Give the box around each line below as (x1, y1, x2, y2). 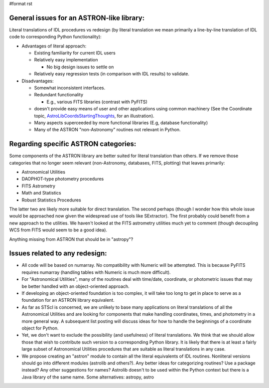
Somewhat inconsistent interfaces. (34, 85, 106, 91)
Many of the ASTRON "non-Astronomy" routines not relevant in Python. (34, 127, 181, 133)
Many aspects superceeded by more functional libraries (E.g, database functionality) (34, 120, 208, 126)
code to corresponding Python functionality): (9, 34, 102, 40)
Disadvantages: (21, 78, 54, 84)
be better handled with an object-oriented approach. (21, 283, 130, 289)
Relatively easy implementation (34, 57, 98, 63)
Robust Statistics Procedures (21, 197, 82, 203)
